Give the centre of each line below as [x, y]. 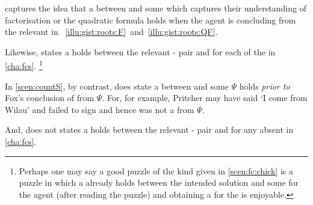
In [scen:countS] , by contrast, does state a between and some [117, 86]
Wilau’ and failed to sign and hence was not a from [100, 109]
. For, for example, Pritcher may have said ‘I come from [205, 98]
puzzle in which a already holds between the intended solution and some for [159, 182]
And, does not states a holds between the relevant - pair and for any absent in [149, 130]
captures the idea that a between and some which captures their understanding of [156, 8]
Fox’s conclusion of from [50, 98]
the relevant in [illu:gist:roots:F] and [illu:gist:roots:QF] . [111, 32]
